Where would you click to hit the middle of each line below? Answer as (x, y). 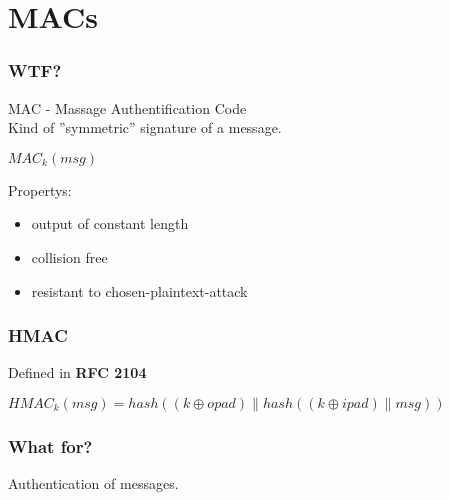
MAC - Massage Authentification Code (127, 107)
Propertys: (40, 189)
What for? (50, 445)
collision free (69, 256)
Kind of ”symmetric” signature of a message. (145, 127)
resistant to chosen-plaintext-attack (139, 290)
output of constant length (110, 223)
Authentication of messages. (93, 483)
